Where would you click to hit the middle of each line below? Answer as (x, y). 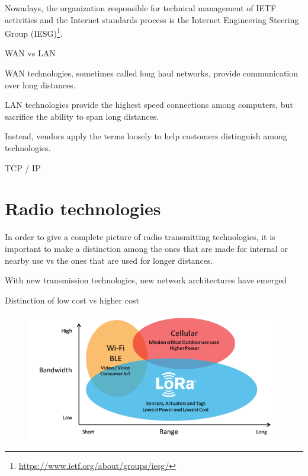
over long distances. (40, 84)
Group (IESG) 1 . (34, 32)
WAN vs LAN (30, 53)
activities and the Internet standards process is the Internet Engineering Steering (152, 19)
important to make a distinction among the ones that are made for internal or (146, 248)
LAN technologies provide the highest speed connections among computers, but (149, 105)
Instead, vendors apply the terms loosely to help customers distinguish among (146, 136)
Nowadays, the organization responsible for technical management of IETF (141, 8)
